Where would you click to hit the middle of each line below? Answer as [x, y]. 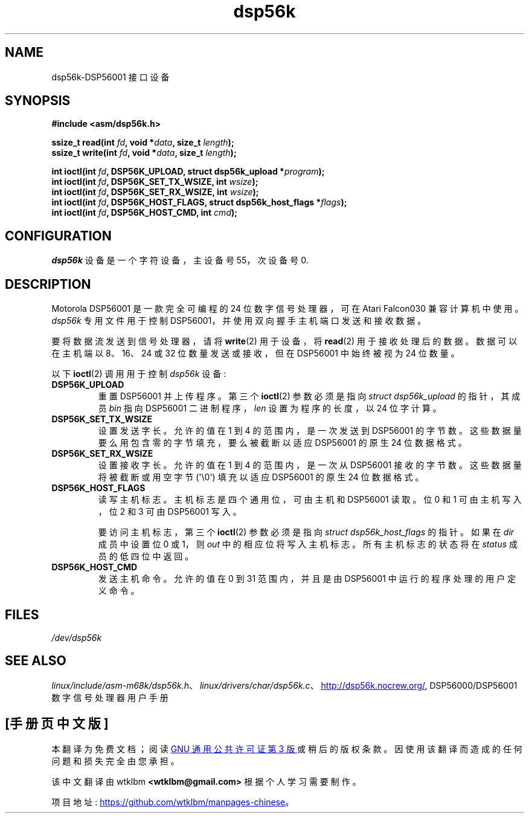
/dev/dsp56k [77, 637]
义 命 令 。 [119, 591]
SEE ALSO [36, 661]
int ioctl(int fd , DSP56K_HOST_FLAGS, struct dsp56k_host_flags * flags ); [199, 202]
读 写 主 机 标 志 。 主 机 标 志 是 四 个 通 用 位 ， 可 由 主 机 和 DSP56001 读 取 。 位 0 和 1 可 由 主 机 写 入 [310, 500]
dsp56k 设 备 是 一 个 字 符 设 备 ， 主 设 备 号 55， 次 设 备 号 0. [180, 260]
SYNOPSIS [38, 101]
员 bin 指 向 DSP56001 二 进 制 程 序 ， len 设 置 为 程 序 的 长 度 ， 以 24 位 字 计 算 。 [270, 408]
